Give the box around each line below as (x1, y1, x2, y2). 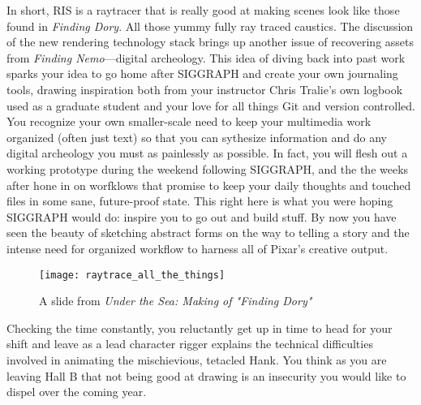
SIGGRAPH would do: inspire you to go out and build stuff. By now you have (6, 208, 397, 225)
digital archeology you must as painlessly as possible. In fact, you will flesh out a (6, 144, 408, 162)
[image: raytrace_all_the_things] (39, 269, 226, 281)
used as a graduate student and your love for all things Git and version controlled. (6, 97, 415, 114)
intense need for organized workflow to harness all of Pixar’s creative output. (6, 239, 389, 256)
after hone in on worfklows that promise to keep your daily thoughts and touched (6, 176, 411, 193)
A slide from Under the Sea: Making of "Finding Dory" (39, 292, 312, 309)
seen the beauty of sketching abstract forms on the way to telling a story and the (6, 224, 410, 241)
